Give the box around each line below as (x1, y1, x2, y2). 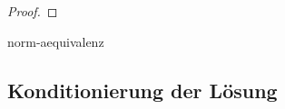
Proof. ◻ (7, 2, 58, 20)
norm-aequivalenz (7, 32, 104, 50)
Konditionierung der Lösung (7, 76, 278, 104)
